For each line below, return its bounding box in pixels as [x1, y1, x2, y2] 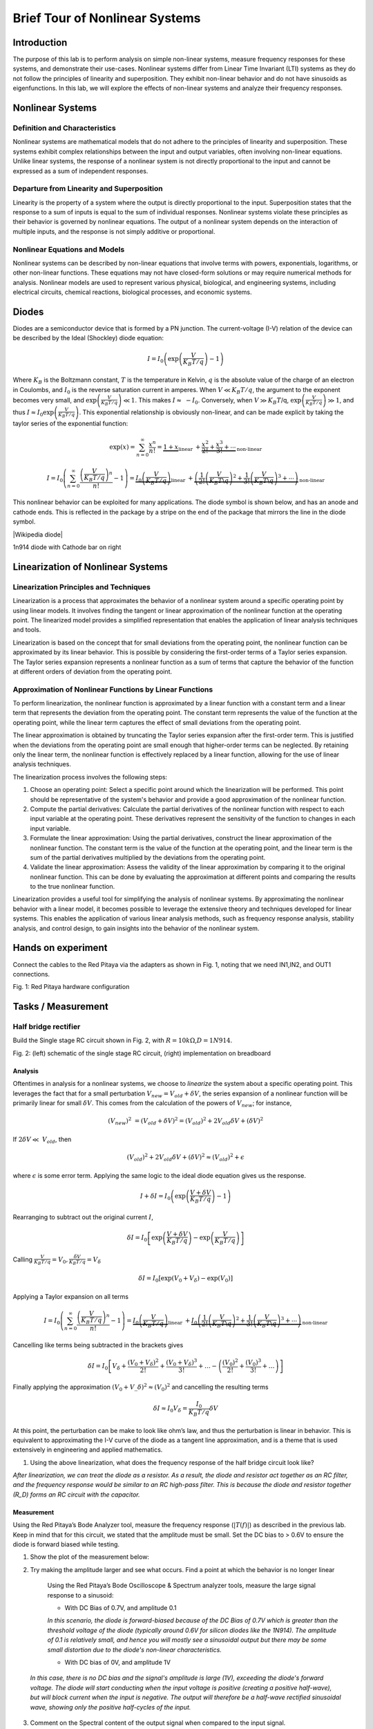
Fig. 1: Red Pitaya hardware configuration [12, 983, 130, 991]
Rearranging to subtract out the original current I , [12, 1213, 153, 1221]
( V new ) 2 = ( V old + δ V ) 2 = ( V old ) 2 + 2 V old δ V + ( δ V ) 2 [108, 1116, 264, 1127]
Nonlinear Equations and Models [12, 244, 125, 254]
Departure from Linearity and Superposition [12, 184, 163, 194]
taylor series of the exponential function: [12, 419, 128, 427]
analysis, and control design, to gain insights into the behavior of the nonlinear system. [12, 924, 260, 932]
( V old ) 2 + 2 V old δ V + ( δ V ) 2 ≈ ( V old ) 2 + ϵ [126, 1152, 245, 1163]
